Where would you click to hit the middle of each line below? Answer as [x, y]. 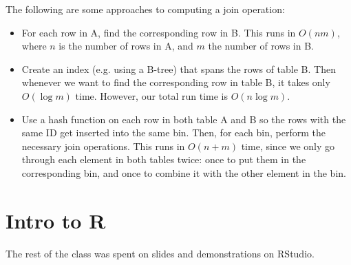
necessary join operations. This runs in [103, 146]
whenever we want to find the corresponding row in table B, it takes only [176, 82]
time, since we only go [288, 146]
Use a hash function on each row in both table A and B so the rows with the [184, 119]
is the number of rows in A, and [126, 46]
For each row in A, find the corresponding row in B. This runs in [159, 32]
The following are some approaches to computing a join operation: [145, 9]
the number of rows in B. [261, 46]
